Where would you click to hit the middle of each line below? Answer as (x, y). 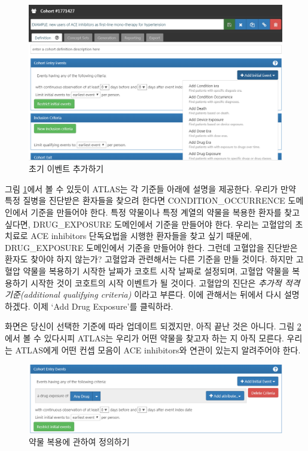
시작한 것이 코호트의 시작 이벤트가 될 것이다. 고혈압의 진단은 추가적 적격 (165, 282)
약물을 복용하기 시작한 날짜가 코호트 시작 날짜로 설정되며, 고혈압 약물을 (156, 270)
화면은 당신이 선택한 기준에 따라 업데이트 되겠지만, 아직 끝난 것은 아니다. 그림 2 (153, 326)
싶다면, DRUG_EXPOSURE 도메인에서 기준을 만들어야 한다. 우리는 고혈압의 (149, 224)
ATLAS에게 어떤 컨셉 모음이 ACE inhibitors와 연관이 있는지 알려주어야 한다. (158, 349)
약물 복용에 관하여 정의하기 (79, 442)
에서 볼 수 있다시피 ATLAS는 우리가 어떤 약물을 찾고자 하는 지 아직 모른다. (144, 338)
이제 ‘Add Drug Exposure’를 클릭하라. (103, 306)
